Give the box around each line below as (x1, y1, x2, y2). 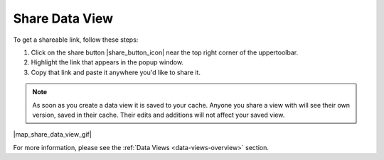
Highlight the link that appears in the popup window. (31, 58, 184, 67)
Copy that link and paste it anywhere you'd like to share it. (31, 68, 201, 76)
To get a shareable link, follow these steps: (13, 35, 139, 44)
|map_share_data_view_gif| (13, 130, 92, 139)
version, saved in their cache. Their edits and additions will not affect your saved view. (32, 110, 285, 119)
